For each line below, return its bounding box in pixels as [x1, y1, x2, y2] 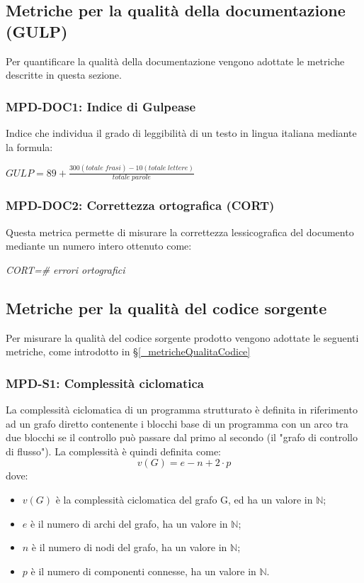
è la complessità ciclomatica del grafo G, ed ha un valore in [55, 492, 313, 506]
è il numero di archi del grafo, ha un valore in [30, 516, 228, 531]
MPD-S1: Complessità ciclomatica [6, 374, 204, 392]
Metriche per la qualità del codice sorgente [6, 296, 327, 318]
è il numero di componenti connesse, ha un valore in [30, 563, 256, 578]
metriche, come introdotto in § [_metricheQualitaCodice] [6, 344, 251, 359]
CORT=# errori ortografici [6, 262, 125, 277]
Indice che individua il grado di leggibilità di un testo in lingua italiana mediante [6, 126, 357, 140]
